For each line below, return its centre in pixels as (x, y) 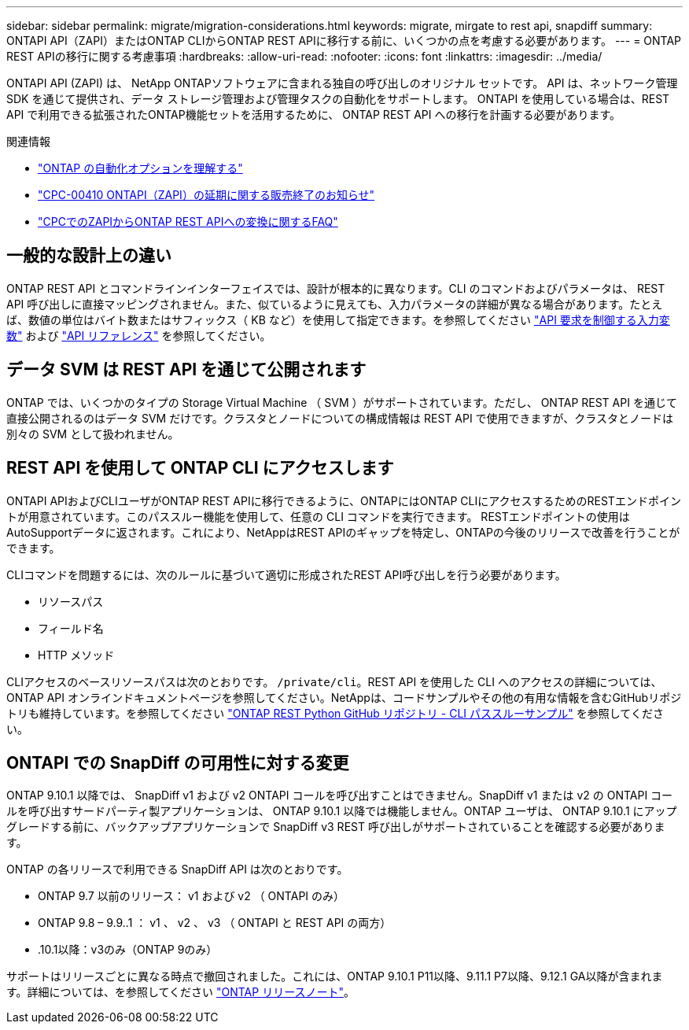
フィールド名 (71, 628)
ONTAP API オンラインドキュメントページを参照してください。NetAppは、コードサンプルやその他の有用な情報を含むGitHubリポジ (344, 697)
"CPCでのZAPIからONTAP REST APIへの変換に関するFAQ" (188, 222)
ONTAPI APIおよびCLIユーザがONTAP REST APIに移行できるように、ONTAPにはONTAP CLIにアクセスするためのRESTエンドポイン (344, 500)
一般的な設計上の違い (89, 256)
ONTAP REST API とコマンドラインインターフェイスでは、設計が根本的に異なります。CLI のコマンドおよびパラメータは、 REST (336, 288)
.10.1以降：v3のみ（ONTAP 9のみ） (128, 950)
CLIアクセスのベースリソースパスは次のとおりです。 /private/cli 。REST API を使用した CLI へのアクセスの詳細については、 (334, 681)
